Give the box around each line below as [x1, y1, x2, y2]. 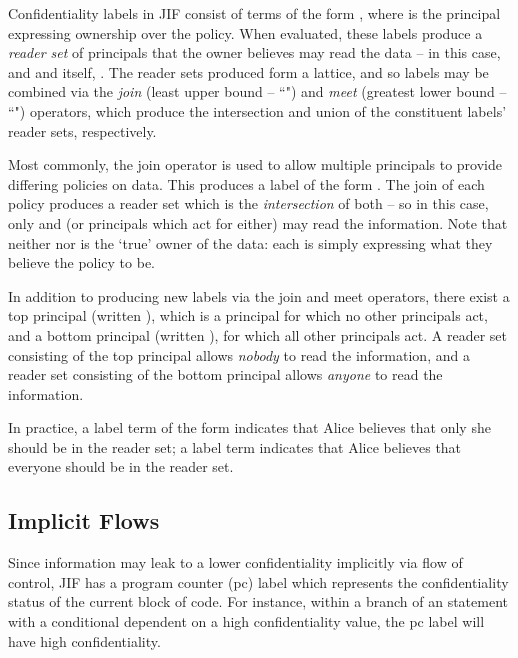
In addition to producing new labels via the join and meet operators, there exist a [8, 285, 510, 306]
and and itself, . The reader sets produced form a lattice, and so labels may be [8, 61, 489, 82]
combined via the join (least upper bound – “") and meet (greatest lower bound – [8, 81, 507, 102]
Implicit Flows [8, 505, 160, 536]
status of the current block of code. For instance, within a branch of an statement [8, 591, 508, 612]
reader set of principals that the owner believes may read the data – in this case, [8, 42, 501, 63]
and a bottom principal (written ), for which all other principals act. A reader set [8, 324, 508, 345]
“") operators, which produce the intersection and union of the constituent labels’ [8, 100, 507, 121]
